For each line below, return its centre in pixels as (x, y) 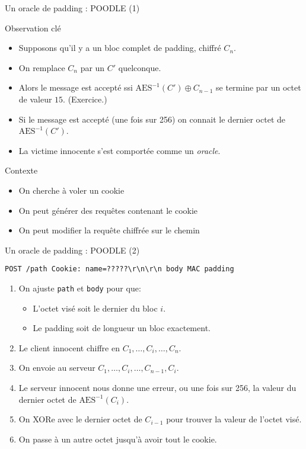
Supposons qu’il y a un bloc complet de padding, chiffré (120, 48)
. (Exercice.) (85, 99)
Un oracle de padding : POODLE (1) (72, 8)
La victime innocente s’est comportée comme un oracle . (119, 150)
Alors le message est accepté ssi (76, 87)
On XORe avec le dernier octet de (80, 419)
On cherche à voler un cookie (71, 190)
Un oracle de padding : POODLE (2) (72, 250)
